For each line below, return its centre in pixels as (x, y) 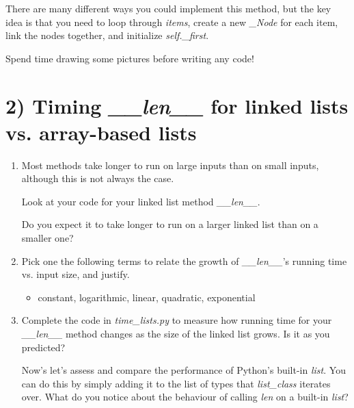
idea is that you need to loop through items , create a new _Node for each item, (172, 22)
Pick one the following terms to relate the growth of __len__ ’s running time (184, 260)
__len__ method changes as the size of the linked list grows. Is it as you (176, 334)
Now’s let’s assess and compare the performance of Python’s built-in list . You (183, 370)
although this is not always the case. (98, 178)
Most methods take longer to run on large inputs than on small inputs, (170, 165)
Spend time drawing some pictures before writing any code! (130, 58)
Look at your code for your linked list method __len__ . (141, 201)
